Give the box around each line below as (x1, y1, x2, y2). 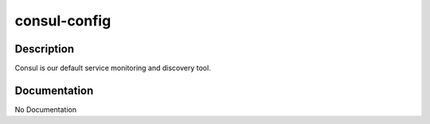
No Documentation (14, 104, 77, 114)
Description (14, 42, 75, 56)
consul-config (14, 12, 111, 29)
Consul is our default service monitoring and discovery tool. (14, 64, 211, 73)
